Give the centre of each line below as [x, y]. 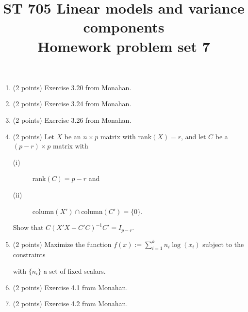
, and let [194, 136]
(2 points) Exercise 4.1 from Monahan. [70, 287]
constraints [29, 255]
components [124, 27]
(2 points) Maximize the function [62, 244]
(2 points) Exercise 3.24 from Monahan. [72, 104]
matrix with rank [126, 136]
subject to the [223, 244]
